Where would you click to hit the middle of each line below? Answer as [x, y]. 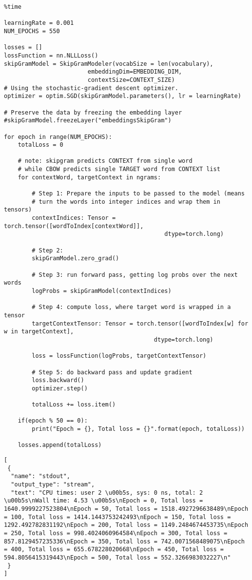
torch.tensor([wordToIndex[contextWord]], [74, 226]
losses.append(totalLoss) [60, 445]
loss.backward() [58, 380]
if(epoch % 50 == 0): [53, 421]
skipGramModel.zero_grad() [76, 259]
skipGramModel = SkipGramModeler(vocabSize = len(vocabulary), [109, 64]
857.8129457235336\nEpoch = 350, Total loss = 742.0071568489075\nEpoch [124, 541]
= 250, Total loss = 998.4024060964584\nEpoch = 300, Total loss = [116, 533]
